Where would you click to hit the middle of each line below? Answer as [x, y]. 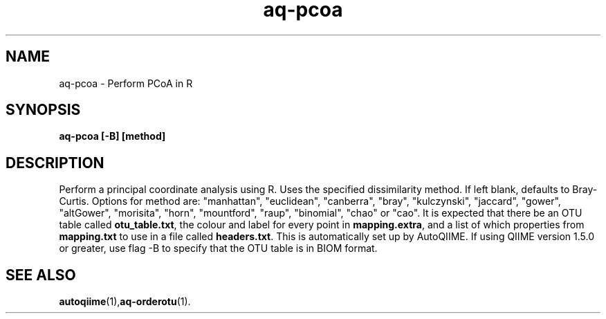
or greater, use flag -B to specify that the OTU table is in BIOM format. [218, 248]
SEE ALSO [41, 275]
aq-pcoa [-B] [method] [112, 136]
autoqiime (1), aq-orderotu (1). [125, 302]
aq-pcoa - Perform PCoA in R [126, 83]
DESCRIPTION [55, 163]
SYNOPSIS [43, 110]
